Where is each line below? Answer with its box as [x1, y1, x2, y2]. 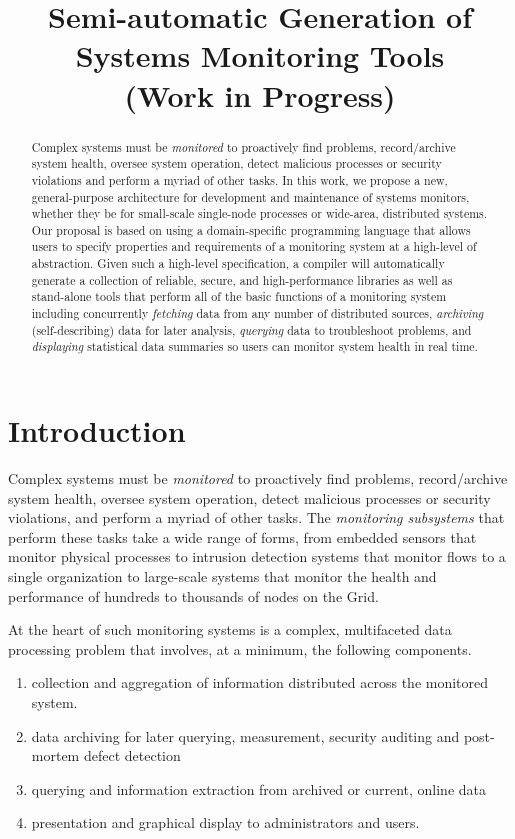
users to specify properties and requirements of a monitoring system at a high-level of [31, 238, 477, 255]
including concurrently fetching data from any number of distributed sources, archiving [31, 305, 484, 322]
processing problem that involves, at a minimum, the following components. [8, 638, 472, 659]
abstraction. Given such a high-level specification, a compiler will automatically [31, 255, 445, 272]
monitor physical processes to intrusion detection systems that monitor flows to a [8, 546, 506, 567]
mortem [31, 745, 80, 766]
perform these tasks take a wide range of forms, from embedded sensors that [8, 526, 477, 547]
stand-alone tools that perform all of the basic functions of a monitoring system [31, 288, 447, 305]
